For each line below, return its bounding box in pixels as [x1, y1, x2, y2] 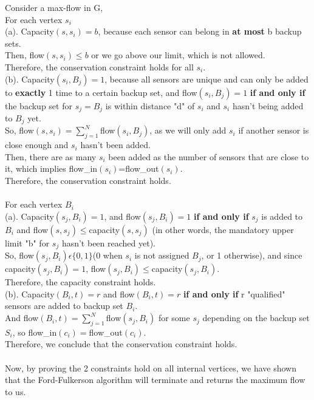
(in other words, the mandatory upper [152, 223, 294, 236]
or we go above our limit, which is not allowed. [91, 49, 265, 61]
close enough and [5, 138, 69, 151]
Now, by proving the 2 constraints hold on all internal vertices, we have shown [5, 361, 296, 374]
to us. [5, 385, 26, 398]
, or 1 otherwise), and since [201, 249, 302, 262]
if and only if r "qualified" [183, 287, 285, 300]
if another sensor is [238, 124, 309, 137]
